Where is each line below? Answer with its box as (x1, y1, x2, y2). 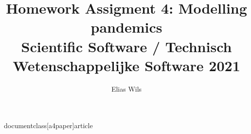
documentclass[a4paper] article (4, 120, 93, 131)
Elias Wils (111, 83, 142, 94)
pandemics (90, 17, 162, 37)
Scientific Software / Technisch (21, 36, 232, 56)
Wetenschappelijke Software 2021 (13, 55, 240, 75)
